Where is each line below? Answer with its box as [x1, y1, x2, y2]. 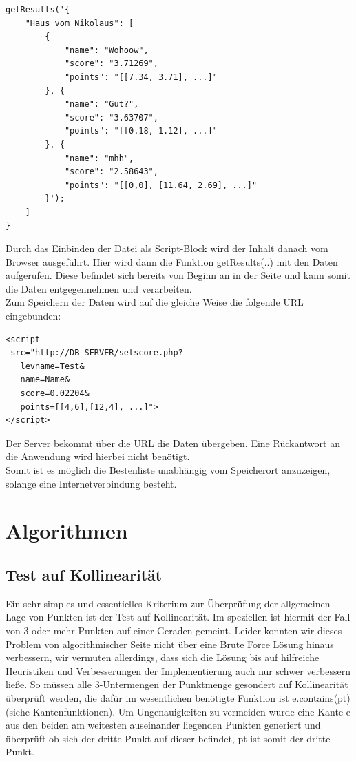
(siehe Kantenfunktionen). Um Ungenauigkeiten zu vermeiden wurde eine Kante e [6, 704, 351, 718]
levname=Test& [20, 361, 85, 371]
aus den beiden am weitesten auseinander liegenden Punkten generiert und [6, 718, 321, 732]
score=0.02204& [20, 388, 90, 399]
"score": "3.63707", [64, 112, 158, 123]
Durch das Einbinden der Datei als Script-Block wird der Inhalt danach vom [6, 241, 328, 256]
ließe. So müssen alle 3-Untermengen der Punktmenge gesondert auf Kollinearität [6, 677, 348, 691]
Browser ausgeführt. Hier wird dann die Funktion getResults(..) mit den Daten [6, 254, 338, 269]
